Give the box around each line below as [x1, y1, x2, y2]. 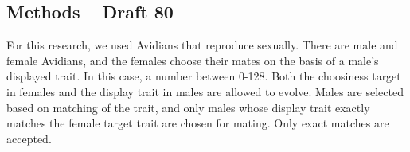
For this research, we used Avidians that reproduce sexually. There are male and [6, 37, 398, 53]
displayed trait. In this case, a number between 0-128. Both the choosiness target [6, 68, 401, 84]
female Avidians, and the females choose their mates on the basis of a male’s [6, 52, 379, 68]
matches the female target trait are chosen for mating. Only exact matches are [6, 115, 389, 131]
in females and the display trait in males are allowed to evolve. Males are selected [6, 83, 404, 99]
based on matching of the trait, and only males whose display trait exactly [6, 99, 370, 115]
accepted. [6, 130, 52, 146]
